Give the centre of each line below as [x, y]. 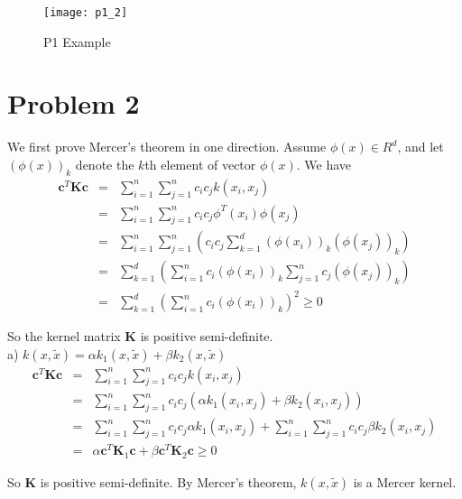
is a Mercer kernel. [405, 481]
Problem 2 [74, 103]
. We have [324, 164]
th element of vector [200, 164]
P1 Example [77, 41]
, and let [420, 147]
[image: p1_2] [86, 13]
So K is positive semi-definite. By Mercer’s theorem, [152, 481]
